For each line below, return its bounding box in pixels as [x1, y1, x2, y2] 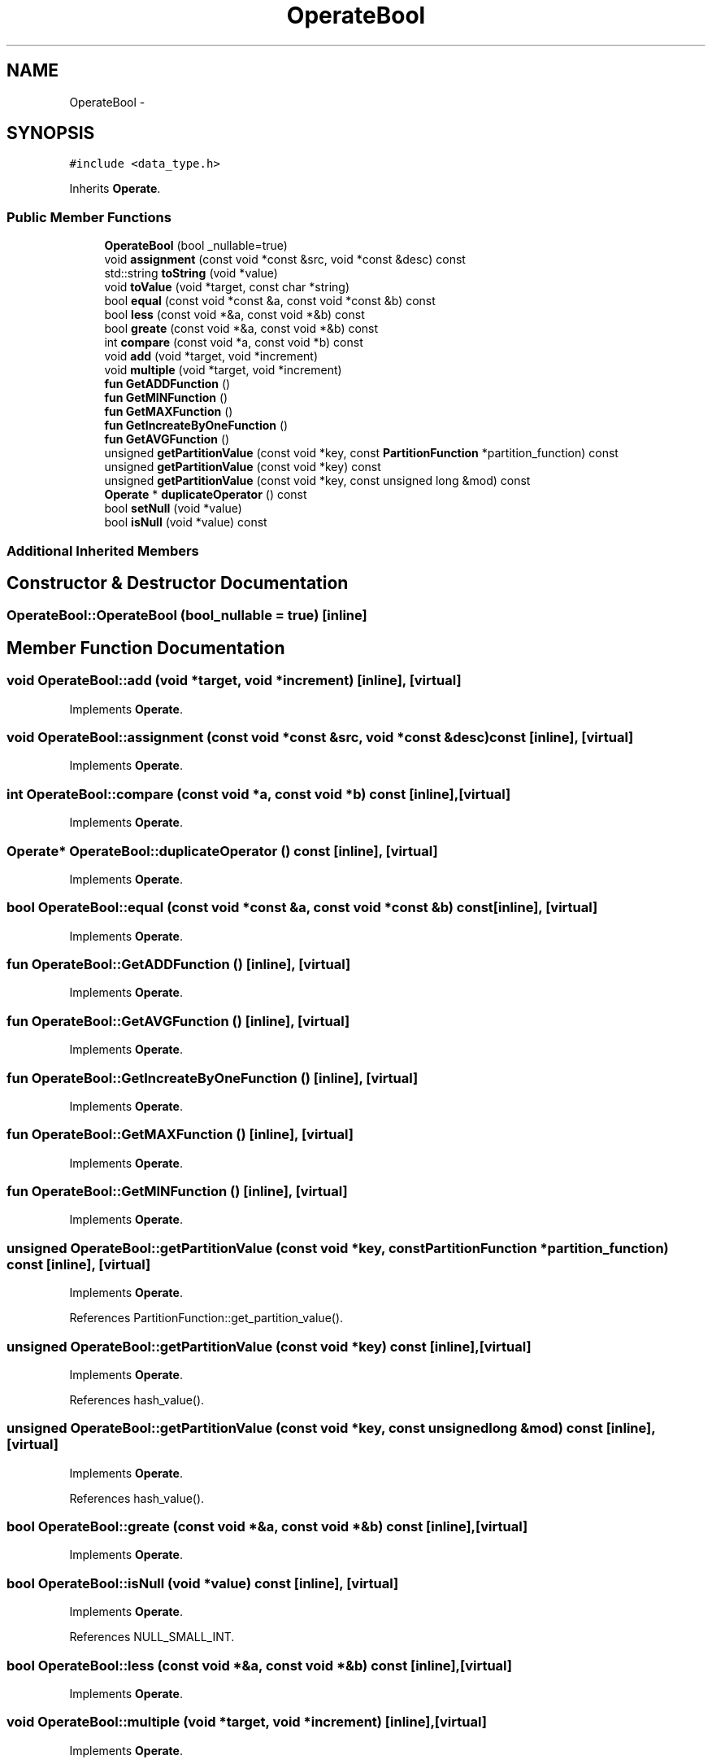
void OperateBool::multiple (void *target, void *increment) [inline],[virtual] [7, 1714, 487, 1731]
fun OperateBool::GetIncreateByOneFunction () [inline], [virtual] [7, 1069, 419, 1086]
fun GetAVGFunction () [104, 432, 230, 447]
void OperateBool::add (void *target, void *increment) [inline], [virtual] [7, 672, 462, 689]
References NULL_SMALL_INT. [69, 1630, 235, 1644]
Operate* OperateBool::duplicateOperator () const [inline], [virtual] [7, 842, 438, 859]
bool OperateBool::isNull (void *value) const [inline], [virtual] [7, 1574, 399, 1592]
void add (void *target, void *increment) [104, 349, 319, 364]
